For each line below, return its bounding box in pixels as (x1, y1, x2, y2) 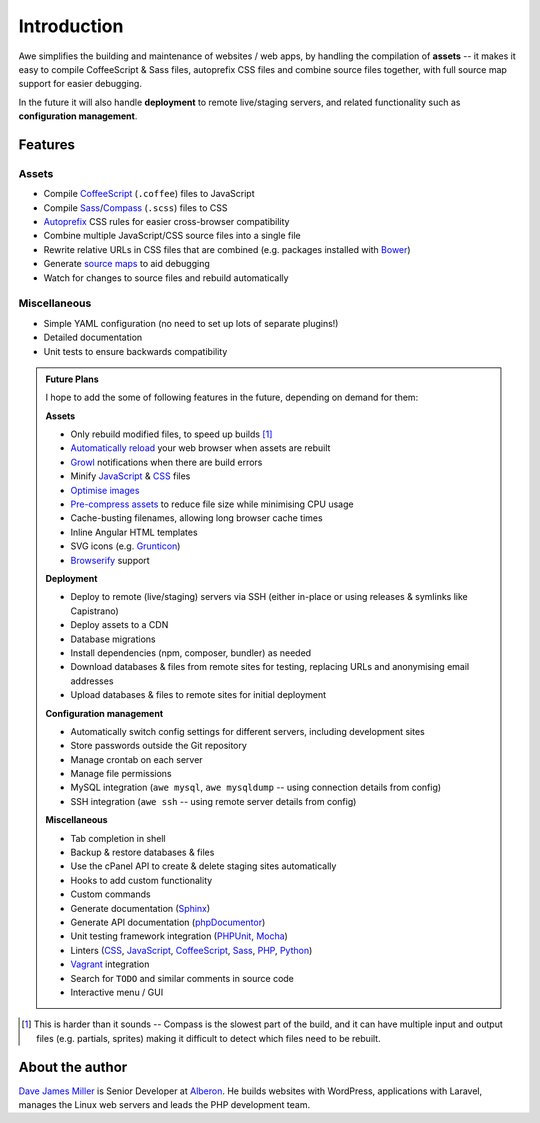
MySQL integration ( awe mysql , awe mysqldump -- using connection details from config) (70, 781, 442, 794)
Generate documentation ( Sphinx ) (70, 902, 211, 914)
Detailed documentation (43, 331, 143, 344)
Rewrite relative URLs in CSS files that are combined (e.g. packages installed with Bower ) (43, 243, 411, 255)
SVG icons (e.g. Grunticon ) (70, 540, 181, 552)
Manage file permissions (70, 768, 172, 780)
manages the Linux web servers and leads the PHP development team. (18, 1099, 310, 1111)
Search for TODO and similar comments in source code (70, 972, 295, 984)
